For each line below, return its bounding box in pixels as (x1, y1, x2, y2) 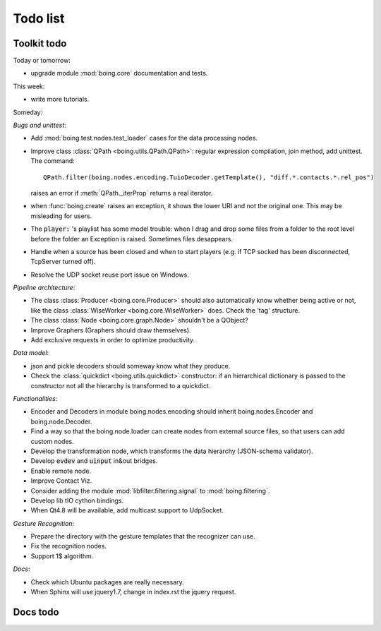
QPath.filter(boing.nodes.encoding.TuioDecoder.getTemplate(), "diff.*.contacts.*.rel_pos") (43, 173, 375, 181)
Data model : (13, 349, 49, 357)
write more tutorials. (30, 95, 90, 104)
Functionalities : (13, 395, 58, 402)
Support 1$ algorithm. (30, 551, 94, 560)
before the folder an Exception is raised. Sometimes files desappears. (30, 234, 233, 243)
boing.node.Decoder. (30, 417, 92, 426)
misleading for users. (30, 212, 92, 220)
